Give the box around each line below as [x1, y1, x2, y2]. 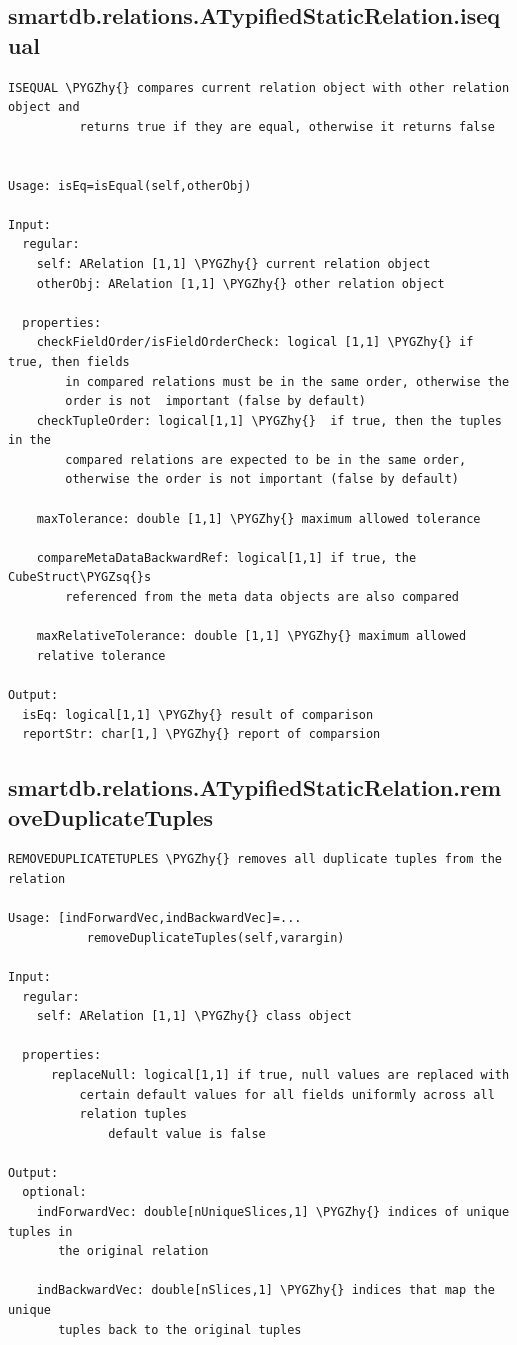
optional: [22, 1185, 87, 1200]
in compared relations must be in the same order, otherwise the [65, 374, 510, 389]
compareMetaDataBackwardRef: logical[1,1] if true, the [36, 550, 417, 565]
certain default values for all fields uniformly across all [79, 1087, 495, 1102]
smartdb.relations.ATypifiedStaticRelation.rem [8, 772, 502, 803]
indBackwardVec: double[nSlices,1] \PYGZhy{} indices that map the [36, 1283, 495, 1298]
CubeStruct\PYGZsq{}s [8, 570, 152, 585]
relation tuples [79, 1107, 187, 1122]
